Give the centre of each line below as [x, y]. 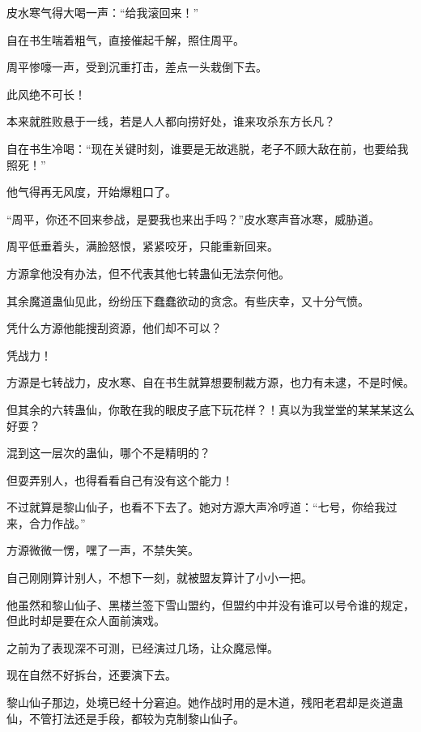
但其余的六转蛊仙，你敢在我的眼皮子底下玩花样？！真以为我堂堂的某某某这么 [210, 409]
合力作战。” [57, 522]
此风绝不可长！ [46, 94]
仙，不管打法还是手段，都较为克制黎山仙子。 [125, 718]
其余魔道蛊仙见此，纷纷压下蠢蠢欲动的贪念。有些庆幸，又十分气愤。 [188, 300]
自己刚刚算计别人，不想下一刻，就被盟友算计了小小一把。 [159, 578]
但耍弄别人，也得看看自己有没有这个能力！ [120, 479]
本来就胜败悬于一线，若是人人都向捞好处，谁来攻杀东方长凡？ [171, 121]
